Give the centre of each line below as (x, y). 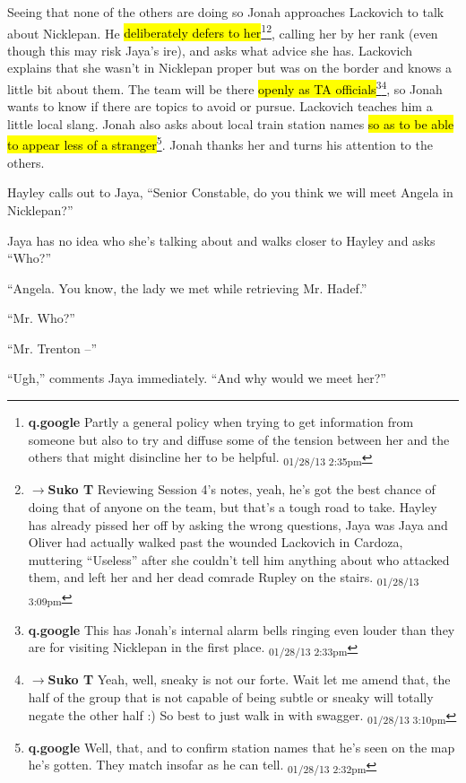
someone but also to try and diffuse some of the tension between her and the (239, 439)
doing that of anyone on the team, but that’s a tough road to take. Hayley (233, 506)
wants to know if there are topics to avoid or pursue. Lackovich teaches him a (220, 106)
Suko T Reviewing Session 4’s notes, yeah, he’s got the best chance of (242, 489)
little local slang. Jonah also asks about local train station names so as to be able (231, 123)
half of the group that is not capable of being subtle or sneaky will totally (231, 696)
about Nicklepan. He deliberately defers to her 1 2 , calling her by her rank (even (223, 31)
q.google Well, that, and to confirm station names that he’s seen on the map (242, 747)
